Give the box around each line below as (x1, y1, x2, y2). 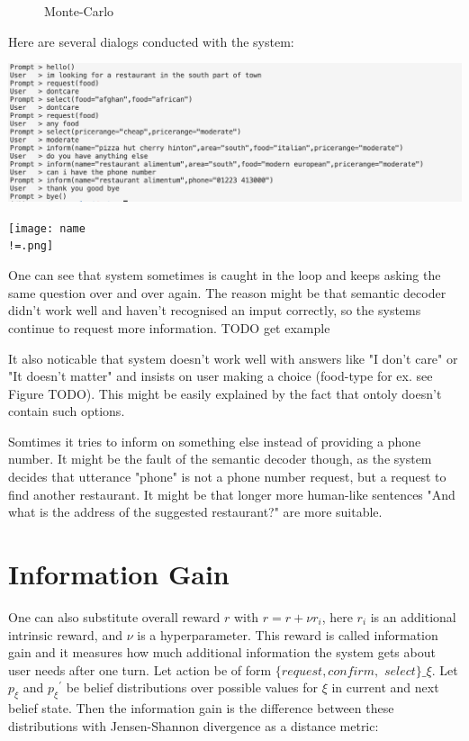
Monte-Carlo (44, 2, 114, 20)
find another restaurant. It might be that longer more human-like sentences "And (8, 484, 455, 503)
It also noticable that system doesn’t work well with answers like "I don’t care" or (8, 348, 458, 367)
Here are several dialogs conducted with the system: (8, 32, 294, 50)
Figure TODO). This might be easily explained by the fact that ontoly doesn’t (8, 384, 442, 402)
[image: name (8, 221, 86, 235)
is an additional (370, 607, 456, 626)
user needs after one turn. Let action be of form (8, 660, 272, 679)
